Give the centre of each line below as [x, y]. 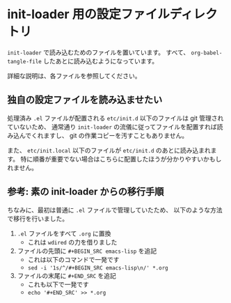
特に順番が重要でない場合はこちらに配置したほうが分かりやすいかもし [121, 159]
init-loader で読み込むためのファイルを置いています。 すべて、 [98, 52]
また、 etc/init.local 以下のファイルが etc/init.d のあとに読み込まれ [109, 150]
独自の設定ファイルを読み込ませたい [85, 100]
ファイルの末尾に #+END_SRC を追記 [67, 275]
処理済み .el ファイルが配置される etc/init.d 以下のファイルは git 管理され [115, 118]
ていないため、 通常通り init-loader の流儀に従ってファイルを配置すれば [112, 127]
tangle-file [24, 61]
